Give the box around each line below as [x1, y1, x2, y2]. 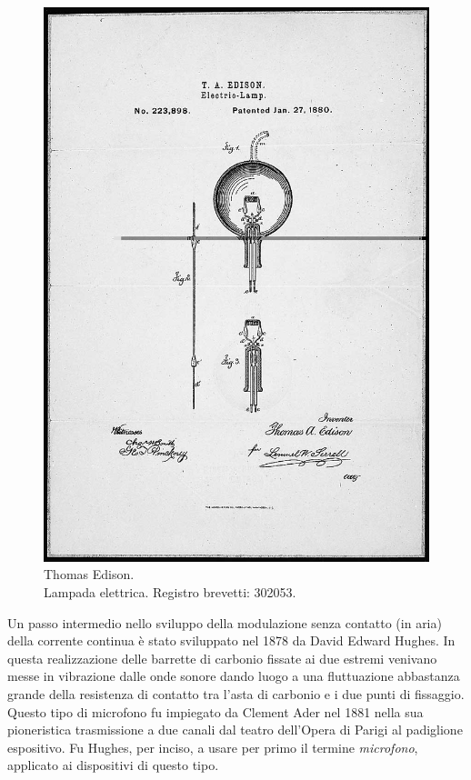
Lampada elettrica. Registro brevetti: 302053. [44, 582, 296, 601]
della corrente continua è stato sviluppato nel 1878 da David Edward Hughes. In [7, 631, 456, 650]
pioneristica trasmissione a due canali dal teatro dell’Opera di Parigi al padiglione [7, 720, 463, 739]
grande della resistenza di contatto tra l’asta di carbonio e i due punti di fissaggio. [7, 684, 465, 703]
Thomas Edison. [44, 565, 135, 584]
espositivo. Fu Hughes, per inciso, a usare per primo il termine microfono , [7, 737, 418, 756]
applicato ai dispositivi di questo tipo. [7, 755, 219, 775]
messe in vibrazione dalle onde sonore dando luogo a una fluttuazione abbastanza [7, 666, 460, 685]
